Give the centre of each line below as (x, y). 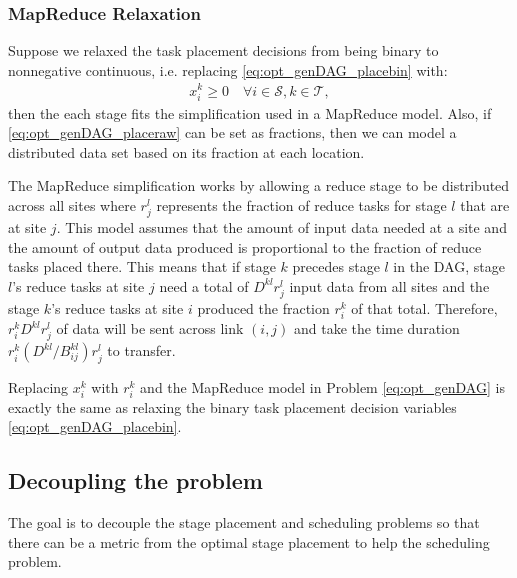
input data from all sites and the (389, 285)
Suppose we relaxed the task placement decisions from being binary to (223, 50)
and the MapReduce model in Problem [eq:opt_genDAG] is (322, 386)
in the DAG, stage (449, 266)
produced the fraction (263, 308)
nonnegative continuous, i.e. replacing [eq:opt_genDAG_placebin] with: (228, 69)
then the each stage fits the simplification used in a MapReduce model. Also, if (250, 112)
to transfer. (141, 350)
